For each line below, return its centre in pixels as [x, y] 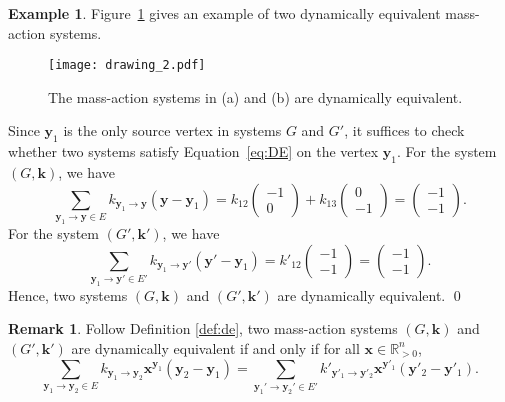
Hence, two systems [68, 294]
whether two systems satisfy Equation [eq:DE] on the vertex [193, 151]
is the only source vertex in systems [172, 130]
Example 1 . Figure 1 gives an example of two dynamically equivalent [224, 13]
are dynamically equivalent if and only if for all [215, 347]
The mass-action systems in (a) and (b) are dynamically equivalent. [255, 96]
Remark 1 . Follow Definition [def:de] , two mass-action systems [203, 328]
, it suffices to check [404, 130]
